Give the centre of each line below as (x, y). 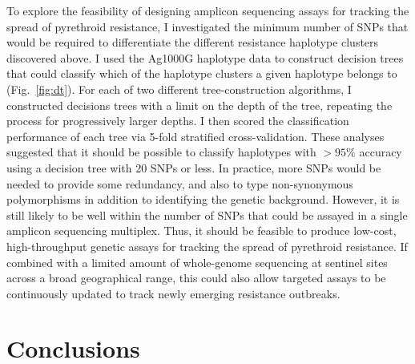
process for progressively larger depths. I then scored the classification (178, 121)
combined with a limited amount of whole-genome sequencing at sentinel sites (197, 262)
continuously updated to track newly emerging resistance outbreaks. (173, 293)
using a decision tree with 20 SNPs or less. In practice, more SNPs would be (194, 167)
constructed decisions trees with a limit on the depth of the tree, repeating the (199, 105)
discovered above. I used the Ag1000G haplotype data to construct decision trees (205, 57)
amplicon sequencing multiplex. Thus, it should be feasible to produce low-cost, (201, 231)
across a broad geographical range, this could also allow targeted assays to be (196, 278)
